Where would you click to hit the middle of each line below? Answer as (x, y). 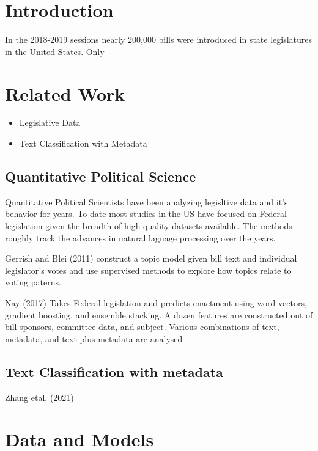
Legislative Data (50, 123)
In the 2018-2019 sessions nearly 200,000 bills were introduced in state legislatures (159, 39)
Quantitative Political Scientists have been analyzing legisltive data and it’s (146, 201)
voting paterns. (33, 282)
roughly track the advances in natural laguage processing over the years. (140, 237)
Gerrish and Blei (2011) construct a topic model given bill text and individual (151, 258)
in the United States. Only (55, 51)
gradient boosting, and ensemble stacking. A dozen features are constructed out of (159, 314)
